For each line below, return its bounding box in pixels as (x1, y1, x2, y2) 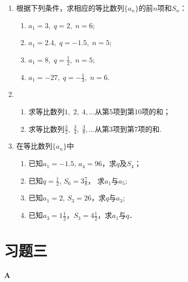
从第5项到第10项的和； (95, 106, 171, 117)
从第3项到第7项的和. (95, 123, 162, 134)
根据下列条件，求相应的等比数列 (16, 3, 124, 13)
